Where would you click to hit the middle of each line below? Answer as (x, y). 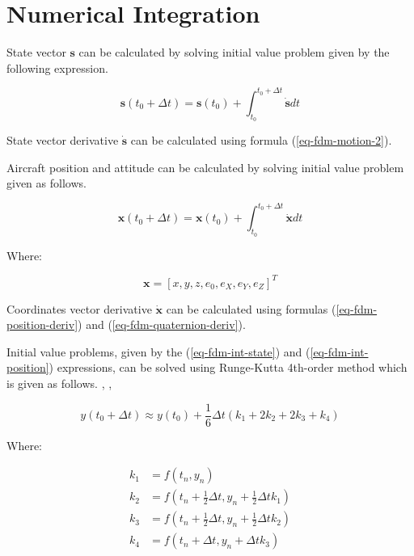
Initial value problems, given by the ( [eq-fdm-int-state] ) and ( (158, 351)
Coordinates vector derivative (79, 308)
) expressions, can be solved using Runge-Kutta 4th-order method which (228, 367)
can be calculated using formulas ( (251, 308)
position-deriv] (42, 324)
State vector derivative (63, 140)
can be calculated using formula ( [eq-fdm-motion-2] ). (261, 140)
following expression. (57, 67)
